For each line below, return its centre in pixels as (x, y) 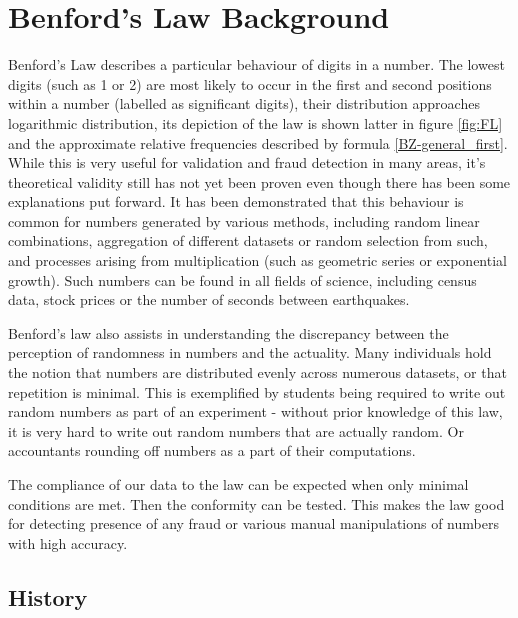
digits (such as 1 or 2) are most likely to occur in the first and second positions (250, 83)
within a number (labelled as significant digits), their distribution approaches (244, 103)
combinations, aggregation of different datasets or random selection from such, (248, 240)
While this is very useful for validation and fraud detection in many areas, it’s (247, 162)
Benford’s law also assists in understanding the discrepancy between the (228, 332)
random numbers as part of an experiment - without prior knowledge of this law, (255, 411)
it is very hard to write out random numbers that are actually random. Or (236, 430)
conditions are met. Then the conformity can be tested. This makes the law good (256, 503)
